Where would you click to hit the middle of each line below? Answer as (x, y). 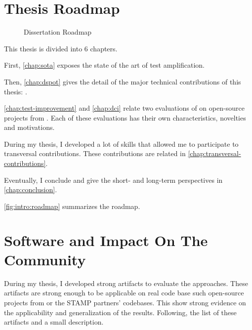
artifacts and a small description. (54, 322)
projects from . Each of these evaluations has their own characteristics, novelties (125, 117)
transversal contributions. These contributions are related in (95, 153)
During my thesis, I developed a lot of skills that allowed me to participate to (121, 144)
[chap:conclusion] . (31, 189)
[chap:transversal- (214, 153)
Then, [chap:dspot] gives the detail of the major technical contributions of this (123, 81)
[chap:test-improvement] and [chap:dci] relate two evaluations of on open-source (124, 108)
